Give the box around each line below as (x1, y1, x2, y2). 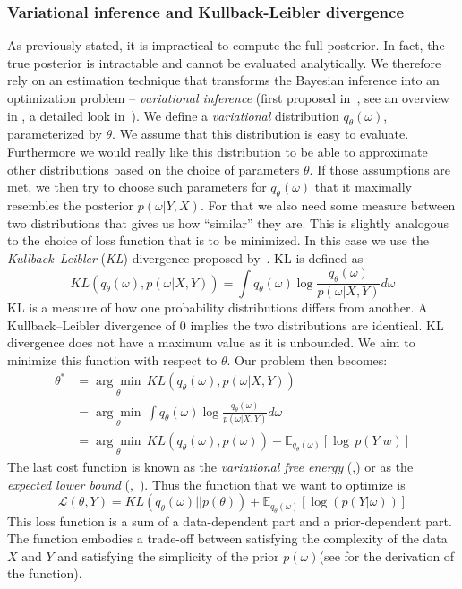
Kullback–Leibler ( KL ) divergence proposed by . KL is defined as (7, 248, 364, 267)
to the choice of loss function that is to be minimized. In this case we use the (7, 231, 429, 250)
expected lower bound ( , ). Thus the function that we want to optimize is (7, 474, 406, 493)
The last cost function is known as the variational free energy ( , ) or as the (7, 457, 414, 475)
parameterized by (7, 124, 102, 143)
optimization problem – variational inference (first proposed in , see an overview (7, 89, 449, 107)
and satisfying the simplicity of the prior (57, 546, 279, 565)
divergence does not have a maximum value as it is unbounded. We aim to (7, 333, 415, 352)
